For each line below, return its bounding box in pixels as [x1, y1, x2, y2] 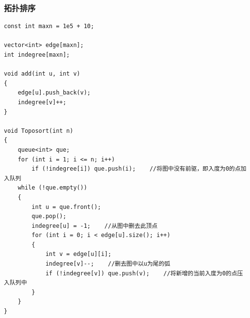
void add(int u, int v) [4, 70, 80, 78]
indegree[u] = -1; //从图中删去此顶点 [31, 222, 158, 229]
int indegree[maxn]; [4, 51, 70, 58]
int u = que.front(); [31, 203, 101, 210]
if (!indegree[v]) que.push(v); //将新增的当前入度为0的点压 [45, 270, 243, 277]
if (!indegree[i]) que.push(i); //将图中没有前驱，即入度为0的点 [31, 165, 241, 173]
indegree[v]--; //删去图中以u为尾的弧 [45, 260, 171, 268]
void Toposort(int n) [4, 127, 74, 134]
